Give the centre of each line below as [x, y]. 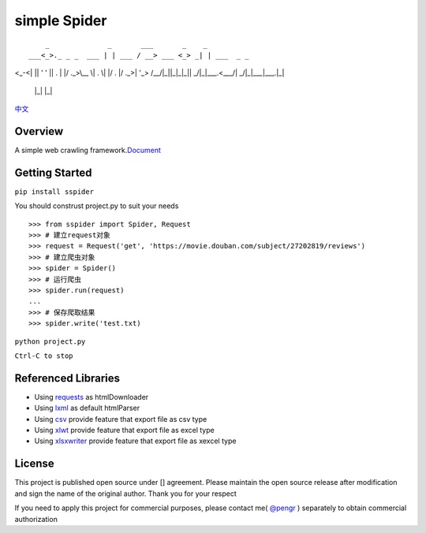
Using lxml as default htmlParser [87, 408]
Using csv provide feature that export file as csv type [121, 419]
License [34, 464]
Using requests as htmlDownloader [92, 397]
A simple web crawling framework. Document [88, 151]
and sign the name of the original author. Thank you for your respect [125, 494]
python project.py [50, 341]
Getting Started [53, 172]
